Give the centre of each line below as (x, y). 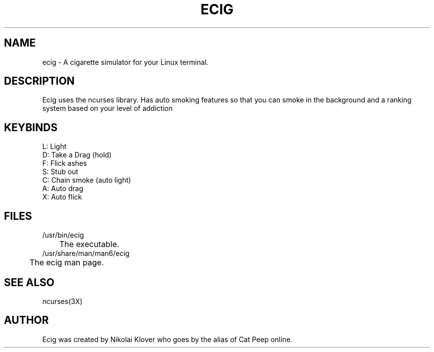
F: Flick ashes (65, 163)
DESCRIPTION (39, 81)
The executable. (89, 244)
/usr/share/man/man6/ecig (86, 253)
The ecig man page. (67, 263)
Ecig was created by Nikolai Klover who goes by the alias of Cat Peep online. (167, 339)
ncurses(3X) (62, 301)
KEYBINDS (31, 127)
